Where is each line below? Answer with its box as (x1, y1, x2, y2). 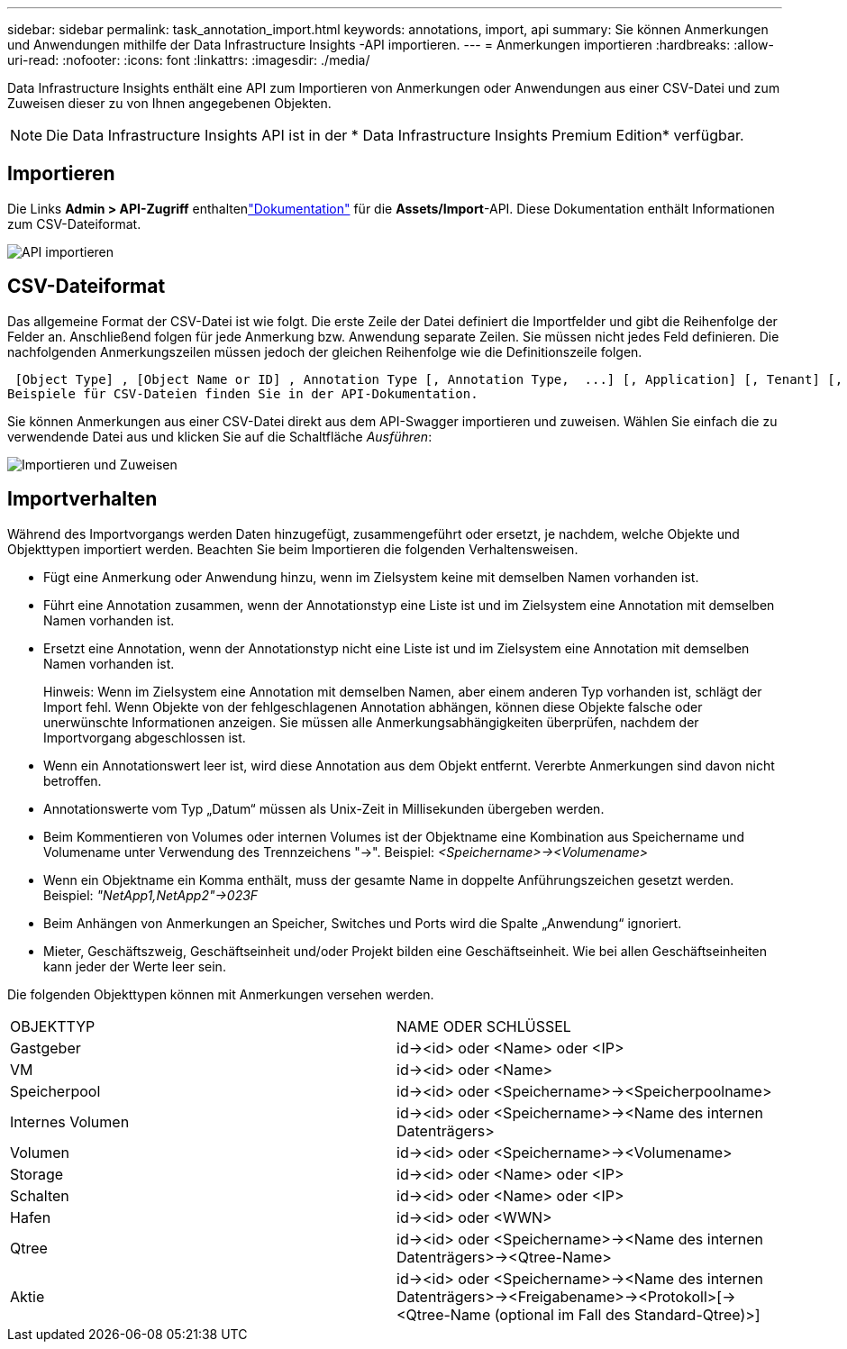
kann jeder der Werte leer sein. (43, 958, 226, 974)
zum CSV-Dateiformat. (7, 215, 141, 232)
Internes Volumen (10, 1112, 130, 1131)
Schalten (10, 1186, 69, 1205)
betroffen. (43, 772, 102, 788)
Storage (10, 1164, 64, 1183)
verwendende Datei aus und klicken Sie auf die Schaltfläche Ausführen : (7, 428, 433, 444)
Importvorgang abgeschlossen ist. (43, 729, 246, 745)
